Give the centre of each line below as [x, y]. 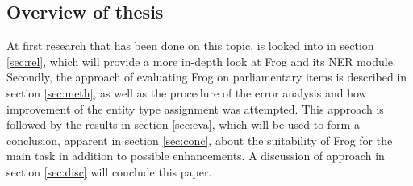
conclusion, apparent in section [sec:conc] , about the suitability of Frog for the [200, 140]
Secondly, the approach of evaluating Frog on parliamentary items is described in [207, 77]
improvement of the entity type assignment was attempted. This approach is [195, 108]
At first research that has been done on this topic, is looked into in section [190, 45]
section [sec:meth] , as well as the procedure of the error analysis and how [187, 92]
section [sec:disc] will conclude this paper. [109, 171]
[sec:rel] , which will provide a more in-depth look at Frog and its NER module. [201, 61]
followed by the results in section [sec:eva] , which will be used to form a [183, 124]
